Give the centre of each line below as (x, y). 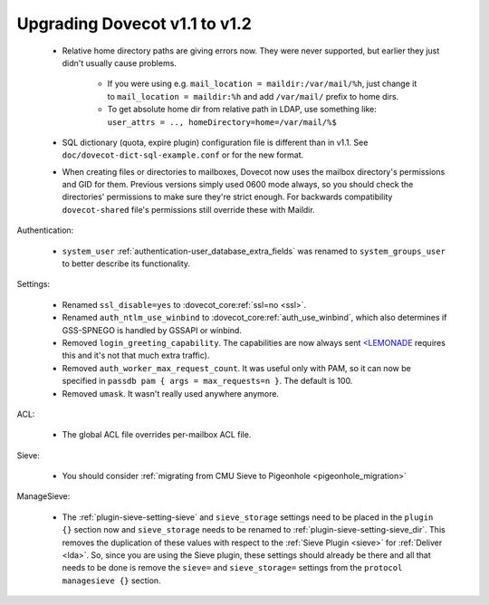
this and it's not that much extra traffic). (136, 355)
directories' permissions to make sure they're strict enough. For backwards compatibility (227, 197)
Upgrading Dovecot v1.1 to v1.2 (134, 24)
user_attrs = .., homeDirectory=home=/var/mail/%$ (222, 122)
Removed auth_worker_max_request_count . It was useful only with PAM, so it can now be (236, 368)
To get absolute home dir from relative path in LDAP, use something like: (242, 110)
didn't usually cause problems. (119, 62)
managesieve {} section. (112, 581)
